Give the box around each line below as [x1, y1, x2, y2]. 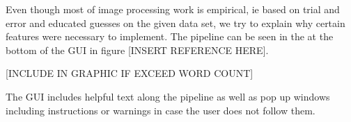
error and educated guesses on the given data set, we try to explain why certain [6, 15, 345, 30]
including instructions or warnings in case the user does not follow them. [6, 103, 315, 117]
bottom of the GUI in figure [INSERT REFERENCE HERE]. [6, 42, 269, 57]
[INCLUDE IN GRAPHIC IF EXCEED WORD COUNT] [6, 66, 253, 80]
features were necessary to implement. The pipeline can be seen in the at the [6, 29, 334, 44]
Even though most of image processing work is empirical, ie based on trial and [6, 2, 340, 16]
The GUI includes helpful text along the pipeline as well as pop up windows [6, 89, 330, 103]
